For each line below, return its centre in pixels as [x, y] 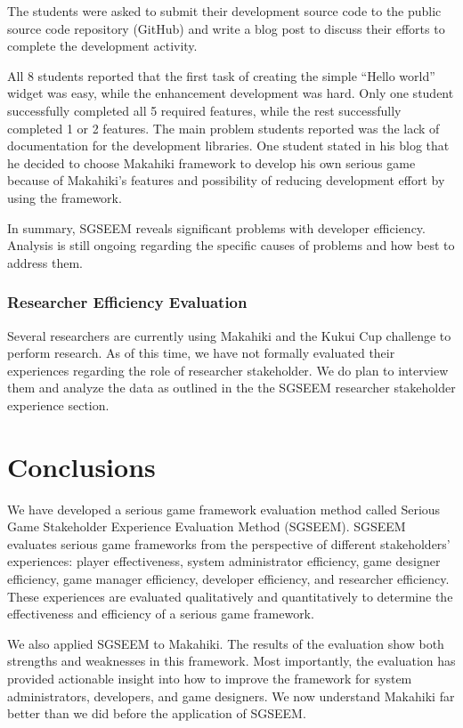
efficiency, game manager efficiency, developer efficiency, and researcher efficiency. [228, 578]
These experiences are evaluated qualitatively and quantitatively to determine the [230, 596]
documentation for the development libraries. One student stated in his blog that [228, 146]
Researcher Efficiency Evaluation [127, 302]
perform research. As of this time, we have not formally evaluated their [201, 353]
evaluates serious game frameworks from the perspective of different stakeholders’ [229, 543]
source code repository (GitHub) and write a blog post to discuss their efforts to [226, 28]
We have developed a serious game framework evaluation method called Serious [224, 509]
